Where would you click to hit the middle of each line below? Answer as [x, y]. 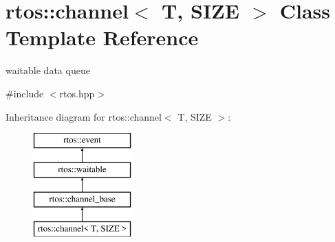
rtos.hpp [77, 93]
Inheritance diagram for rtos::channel [84, 116]
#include [25, 93]
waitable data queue [48, 70]
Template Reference [102, 37]
